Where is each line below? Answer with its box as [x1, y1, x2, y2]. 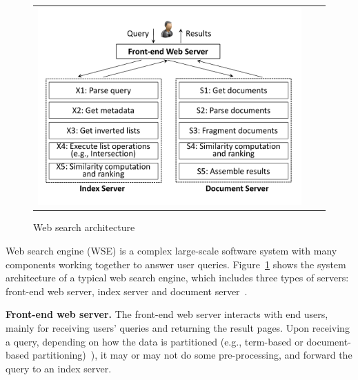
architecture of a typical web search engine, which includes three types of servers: [6, 270, 349, 285]
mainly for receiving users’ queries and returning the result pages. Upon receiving [6, 320, 350, 334]
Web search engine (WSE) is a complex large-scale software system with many [6, 243, 337, 257]
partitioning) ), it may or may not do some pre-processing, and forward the [32, 348, 352, 362]
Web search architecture [33, 220, 135, 234]
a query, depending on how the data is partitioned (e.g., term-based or [6, 334, 304, 348]
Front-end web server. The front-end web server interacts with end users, [6, 307, 328, 321]
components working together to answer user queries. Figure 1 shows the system [6, 257, 346, 271]
